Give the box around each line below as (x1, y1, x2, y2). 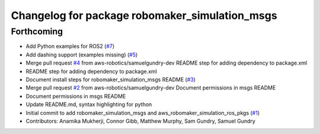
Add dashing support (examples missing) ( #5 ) (25, 51, 138, 58)
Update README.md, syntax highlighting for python (25, 101, 152, 108)
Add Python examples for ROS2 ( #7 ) (25, 43, 115, 50)
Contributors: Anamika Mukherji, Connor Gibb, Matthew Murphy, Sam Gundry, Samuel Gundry (25, 117, 256, 125)
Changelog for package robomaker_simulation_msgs (11, 9, 278, 22)
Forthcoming (11, 26, 63, 37)
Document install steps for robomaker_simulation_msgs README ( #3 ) (25, 76, 196, 83)
